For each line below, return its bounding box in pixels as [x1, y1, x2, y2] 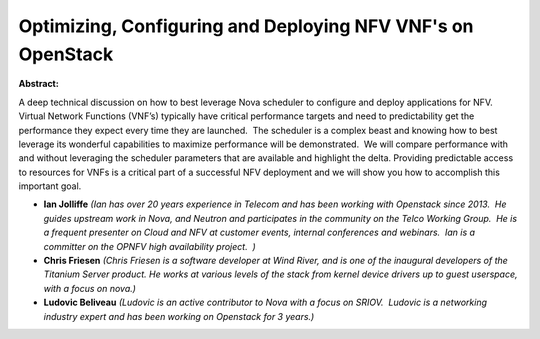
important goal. [18, 180, 82, 192]
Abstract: [18, 78, 59, 90]
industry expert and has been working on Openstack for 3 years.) [43, 310, 315, 322]
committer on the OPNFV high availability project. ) [43, 240, 257, 252]
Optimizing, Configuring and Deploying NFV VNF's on [18, 15, 474, 37]
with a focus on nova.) [43, 282, 137, 294]
